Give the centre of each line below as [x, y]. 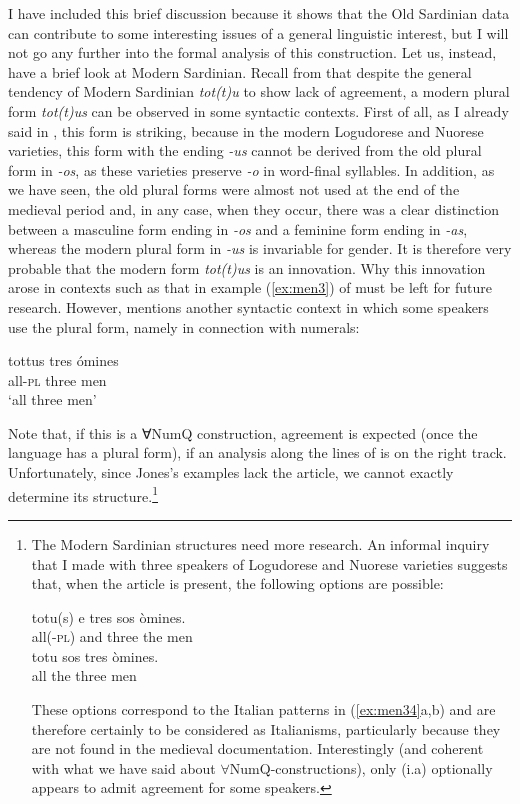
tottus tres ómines [63, 360]
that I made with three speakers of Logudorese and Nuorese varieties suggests [269, 563]
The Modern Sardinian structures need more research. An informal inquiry [260, 543]
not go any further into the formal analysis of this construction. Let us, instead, [252, 52]
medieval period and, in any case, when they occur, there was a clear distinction [254, 208]
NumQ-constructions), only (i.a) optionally [361, 767]
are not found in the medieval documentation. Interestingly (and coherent [257, 748]
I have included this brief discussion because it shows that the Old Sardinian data [259, 13]
